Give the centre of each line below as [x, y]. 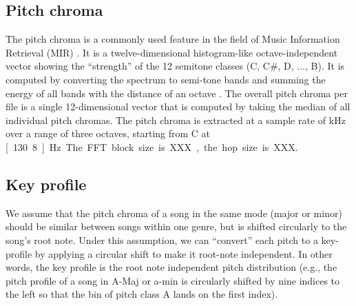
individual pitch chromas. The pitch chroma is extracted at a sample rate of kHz [176, 120]
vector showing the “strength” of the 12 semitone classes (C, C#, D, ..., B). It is [175, 66]
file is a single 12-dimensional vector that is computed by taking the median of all [178, 106]
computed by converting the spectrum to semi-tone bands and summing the [166, 79]
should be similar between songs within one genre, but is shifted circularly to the [176, 226]
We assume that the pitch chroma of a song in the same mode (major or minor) [174, 213]
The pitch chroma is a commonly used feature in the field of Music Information [173, 39]
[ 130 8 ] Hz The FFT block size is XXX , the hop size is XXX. [152, 146]
